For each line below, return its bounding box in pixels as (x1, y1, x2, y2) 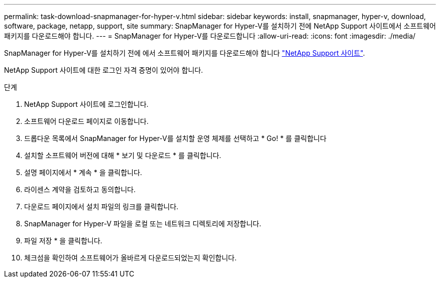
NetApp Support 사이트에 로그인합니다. (24, 100, 149, 108)
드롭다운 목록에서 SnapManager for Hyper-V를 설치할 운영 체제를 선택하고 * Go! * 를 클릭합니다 (24, 134, 326, 143)
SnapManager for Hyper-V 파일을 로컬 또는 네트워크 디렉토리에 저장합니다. (24, 219, 261, 228)
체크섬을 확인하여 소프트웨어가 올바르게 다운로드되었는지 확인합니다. (24, 253, 237, 262)
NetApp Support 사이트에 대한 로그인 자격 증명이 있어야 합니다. (4, 66, 203, 74)
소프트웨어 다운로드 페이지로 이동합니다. (24, 117, 149, 125)
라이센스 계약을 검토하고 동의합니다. (24, 185, 136, 194)
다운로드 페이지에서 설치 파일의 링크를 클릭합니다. (24, 202, 179, 211)
